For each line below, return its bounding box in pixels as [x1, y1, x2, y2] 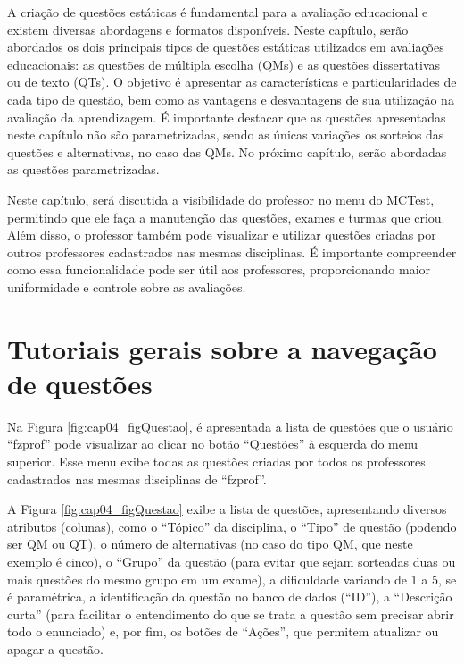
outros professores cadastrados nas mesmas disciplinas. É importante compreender [7, 242, 457, 261]
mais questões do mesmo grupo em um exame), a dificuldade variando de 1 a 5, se [7, 569, 457, 588]
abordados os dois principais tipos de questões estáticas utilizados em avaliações [7, 38, 444, 56]
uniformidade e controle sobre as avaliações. [7, 277, 246, 296]
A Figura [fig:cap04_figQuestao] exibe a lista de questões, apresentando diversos [7, 500, 447, 518]
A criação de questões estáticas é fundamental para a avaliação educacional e [7, 3, 428, 21]
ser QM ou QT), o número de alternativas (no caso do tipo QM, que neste [7, 534, 413, 553]
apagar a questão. [7, 639, 104, 658]
